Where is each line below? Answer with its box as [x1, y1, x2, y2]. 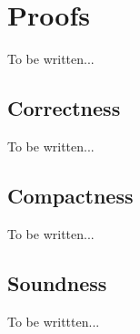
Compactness [7, 181, 134, 209]
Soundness [7, 268, 107, 297]
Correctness [7, 94, 121, 122]
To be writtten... [7, 311, 100, 330]
